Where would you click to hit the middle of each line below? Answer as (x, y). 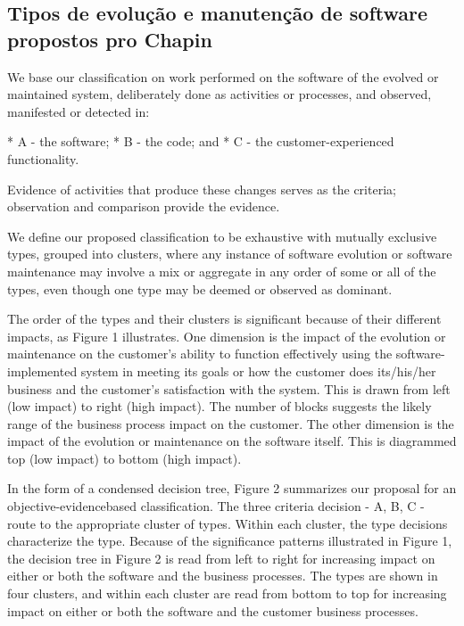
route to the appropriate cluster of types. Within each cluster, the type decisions (228, 523)
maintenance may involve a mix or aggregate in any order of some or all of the (222, 271)
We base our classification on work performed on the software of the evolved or (223, 76)
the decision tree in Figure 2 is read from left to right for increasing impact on (221, 558)
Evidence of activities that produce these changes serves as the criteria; (202, 189)
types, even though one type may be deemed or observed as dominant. (200, 288)
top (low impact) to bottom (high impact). (124, 458)
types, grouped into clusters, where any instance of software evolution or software (230, 254)
